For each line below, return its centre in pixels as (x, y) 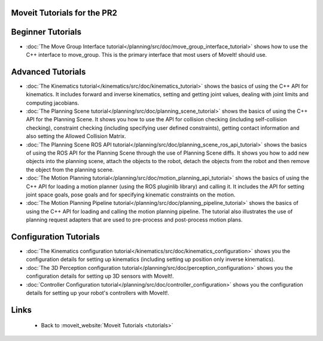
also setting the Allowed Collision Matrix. (76, 136)
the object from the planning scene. (70, 170)
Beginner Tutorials (46, 32)
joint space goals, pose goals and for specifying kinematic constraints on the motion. (131, 195)
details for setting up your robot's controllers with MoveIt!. (98, 293)
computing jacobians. (53, 103)
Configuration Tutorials (55, 237)
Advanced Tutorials (48, 72)
